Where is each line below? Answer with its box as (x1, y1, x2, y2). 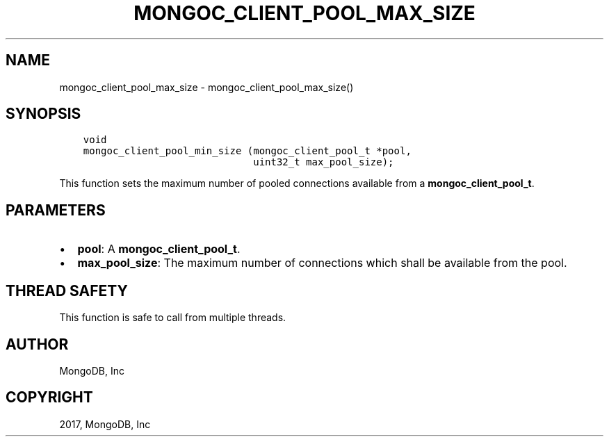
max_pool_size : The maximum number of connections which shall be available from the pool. (77, 256, 567, 270)
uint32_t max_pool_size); (253, 156, 394, 168)
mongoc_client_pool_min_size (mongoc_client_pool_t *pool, (83, 145, 412, 157)
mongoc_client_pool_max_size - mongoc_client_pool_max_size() (59, 81, 354, 93)
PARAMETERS (6, 201, 106, 219)
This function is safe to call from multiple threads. (59, 311, 286, 324)
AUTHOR (6, 335, 69, 353)
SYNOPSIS (6, 105, 81, 123)
